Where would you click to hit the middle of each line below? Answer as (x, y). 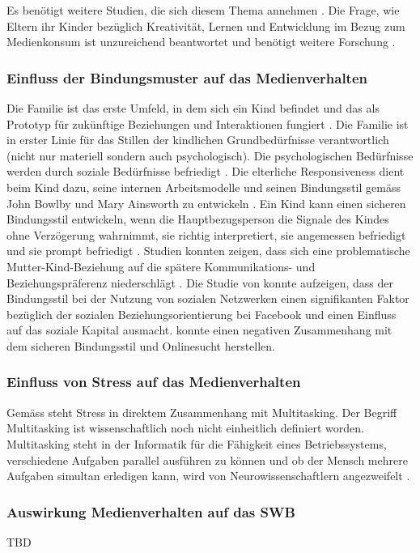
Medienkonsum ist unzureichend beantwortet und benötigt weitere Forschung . (201, 42)
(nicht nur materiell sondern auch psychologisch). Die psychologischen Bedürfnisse (210, 155)
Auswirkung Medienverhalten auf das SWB (151, 511)
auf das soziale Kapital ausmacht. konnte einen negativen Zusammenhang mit (199, 330)
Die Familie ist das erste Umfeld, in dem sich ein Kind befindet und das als (193, 108)
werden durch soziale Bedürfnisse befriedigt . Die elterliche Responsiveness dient (206, 171)
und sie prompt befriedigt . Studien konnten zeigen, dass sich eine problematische (208, 251)
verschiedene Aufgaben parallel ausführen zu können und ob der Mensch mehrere (207, 459)
